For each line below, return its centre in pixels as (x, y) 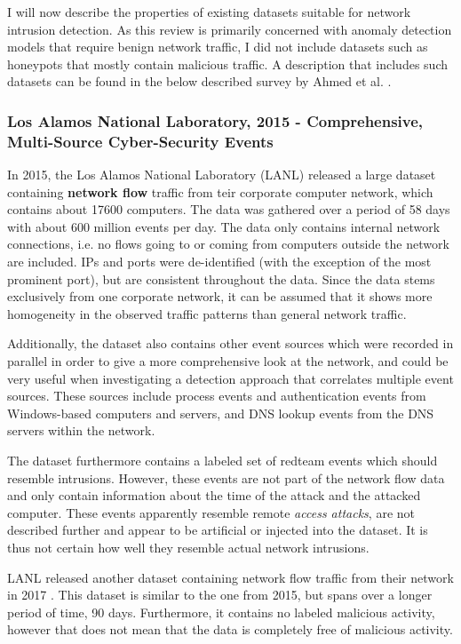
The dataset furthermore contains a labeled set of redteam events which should (223, 461)
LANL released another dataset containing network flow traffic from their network (230, 577)
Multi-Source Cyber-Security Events (140, 141)
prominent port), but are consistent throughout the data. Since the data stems (221, 278)
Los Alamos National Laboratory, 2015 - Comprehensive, (215, 120)
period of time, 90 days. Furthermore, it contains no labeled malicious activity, (221, 612)
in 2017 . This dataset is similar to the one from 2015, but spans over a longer (220, 595)
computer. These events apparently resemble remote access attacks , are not (211, 512)
